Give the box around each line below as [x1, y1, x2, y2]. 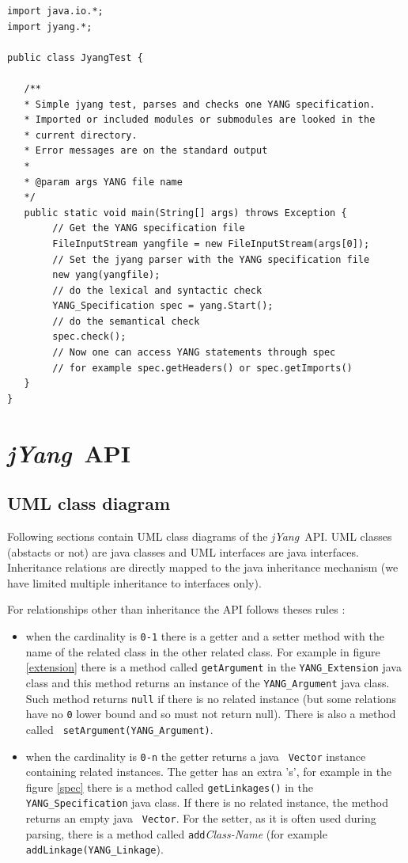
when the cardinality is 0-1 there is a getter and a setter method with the [25, 627, 384, 644]
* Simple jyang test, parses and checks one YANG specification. [24, 98, 376, 110]
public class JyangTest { [7, 51, 143, 63]
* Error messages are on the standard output [24, 145, 268, 157]
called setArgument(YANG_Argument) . [25, 720, 213, 737]
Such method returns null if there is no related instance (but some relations [25, 690, 397, 706]
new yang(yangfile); [52, 269, 161, 281]
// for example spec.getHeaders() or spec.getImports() [52, 362, 353, 374]
